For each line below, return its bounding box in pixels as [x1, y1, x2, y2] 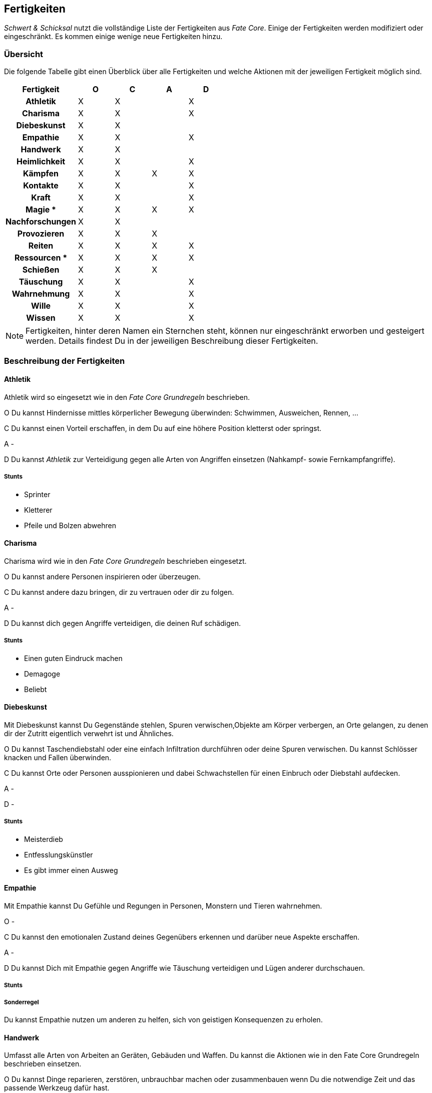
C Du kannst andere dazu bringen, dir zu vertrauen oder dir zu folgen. [4, 587, 234, 596]
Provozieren [17, 229, 65, 239]
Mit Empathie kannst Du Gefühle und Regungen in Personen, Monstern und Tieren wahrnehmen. [4, 901, 322, 910]
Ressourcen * [14, 253, 68, 263]
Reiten [28, 241, 54, 251]
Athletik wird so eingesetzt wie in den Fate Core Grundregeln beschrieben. [4, 392, 250, 401]
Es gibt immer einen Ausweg [24, 865, 118, 875]
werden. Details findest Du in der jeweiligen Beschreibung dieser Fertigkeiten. [26, 336, 318, 346]
